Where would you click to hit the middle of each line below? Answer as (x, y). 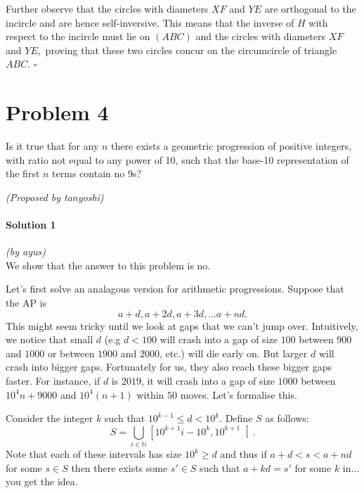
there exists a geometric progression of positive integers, (232, 146)
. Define (236, 418)
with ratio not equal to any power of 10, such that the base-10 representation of (177, 159)
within (150, 394)
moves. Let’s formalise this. (239, 394)
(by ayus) (26, 251)
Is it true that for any (52, 146)
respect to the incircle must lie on (78, 36)
